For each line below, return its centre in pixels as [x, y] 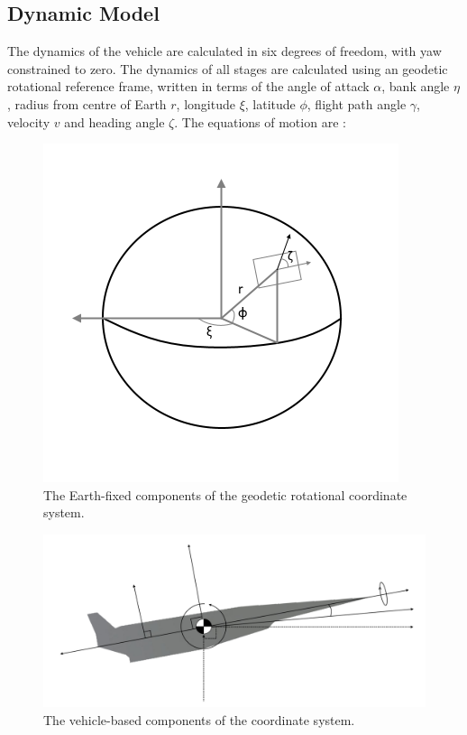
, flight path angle [357, 103]
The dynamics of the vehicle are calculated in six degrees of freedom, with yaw [224, 51]
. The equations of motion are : [260, 121]
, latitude [270, 103]
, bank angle [416, 86]
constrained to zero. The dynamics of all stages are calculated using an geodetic [228, 68]
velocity [29, 121]
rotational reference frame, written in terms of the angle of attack [188, 86]
